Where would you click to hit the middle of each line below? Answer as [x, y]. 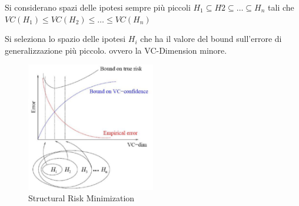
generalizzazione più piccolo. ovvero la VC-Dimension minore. [116, 50]
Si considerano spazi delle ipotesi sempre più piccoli [98, 7]
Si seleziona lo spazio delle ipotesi [65, 39]
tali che [281, 7]
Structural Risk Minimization [82, 198]
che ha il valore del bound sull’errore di [211, 39]
